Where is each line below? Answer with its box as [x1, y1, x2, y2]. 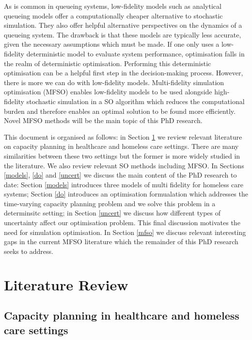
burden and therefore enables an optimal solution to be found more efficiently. [4, 106, 236, 116]
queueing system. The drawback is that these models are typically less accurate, [4, 29, 241, 39]
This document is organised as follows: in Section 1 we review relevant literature [4, 131, 242, 142]
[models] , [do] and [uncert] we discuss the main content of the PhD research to [4, 170, 237, 180]
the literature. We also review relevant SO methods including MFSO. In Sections [4, 160, 244, 170]
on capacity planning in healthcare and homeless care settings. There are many [4, 141, 239, 151]
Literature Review [4, 274, 128, 294]
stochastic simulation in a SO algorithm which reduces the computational [26, 96, 245, 106]
